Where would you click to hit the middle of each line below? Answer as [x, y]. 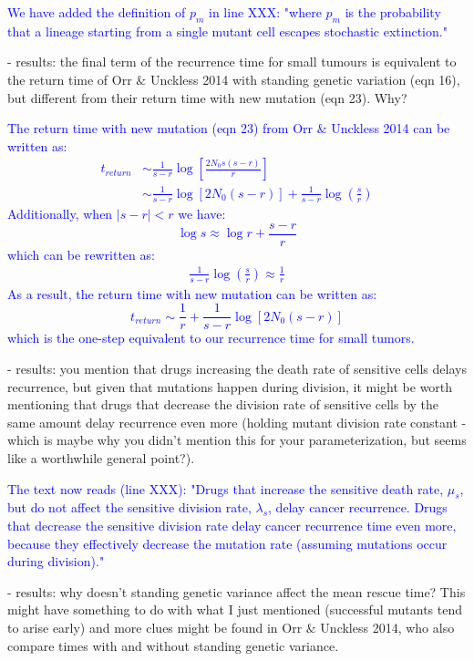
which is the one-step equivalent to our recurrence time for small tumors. [211, 338]
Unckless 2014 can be [391, 128]
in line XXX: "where [265, 12]
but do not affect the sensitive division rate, [129, 507]
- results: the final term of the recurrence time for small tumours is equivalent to [232, 62]
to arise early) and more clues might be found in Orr [155, 627]
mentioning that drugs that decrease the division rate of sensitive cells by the [223, 404]
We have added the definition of [97, 12]
